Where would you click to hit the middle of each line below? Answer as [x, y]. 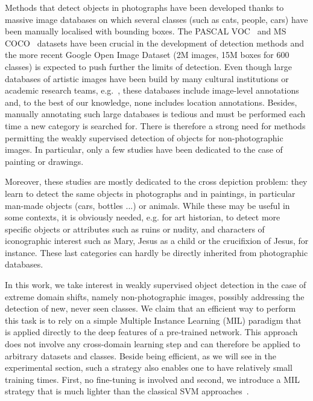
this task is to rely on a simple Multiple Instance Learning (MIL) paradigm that [153, 320]
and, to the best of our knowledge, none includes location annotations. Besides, [151, 102]
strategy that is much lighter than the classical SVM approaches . [127, 391]
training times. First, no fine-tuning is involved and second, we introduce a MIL [152, 379]
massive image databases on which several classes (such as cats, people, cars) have [156, 19]
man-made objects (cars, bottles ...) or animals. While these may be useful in [147, 205]
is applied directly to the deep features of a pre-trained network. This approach [151, 332]
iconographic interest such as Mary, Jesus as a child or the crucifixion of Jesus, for [157, 241]
